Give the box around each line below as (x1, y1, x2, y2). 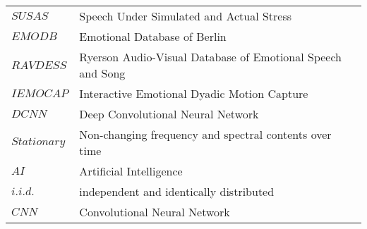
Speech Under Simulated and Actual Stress (79, 8, 292, 24)
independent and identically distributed (79, 183, 275, 199)
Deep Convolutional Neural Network (79, 106, 259, 122)
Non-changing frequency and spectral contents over (79, 126, 332, 142)
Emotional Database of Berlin (79, 28, 227, 44)
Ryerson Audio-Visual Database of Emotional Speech (79, 49, 342, 65)
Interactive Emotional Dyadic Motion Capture (79, 85, 308, 101)
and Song (79, 65, 126, 81)
